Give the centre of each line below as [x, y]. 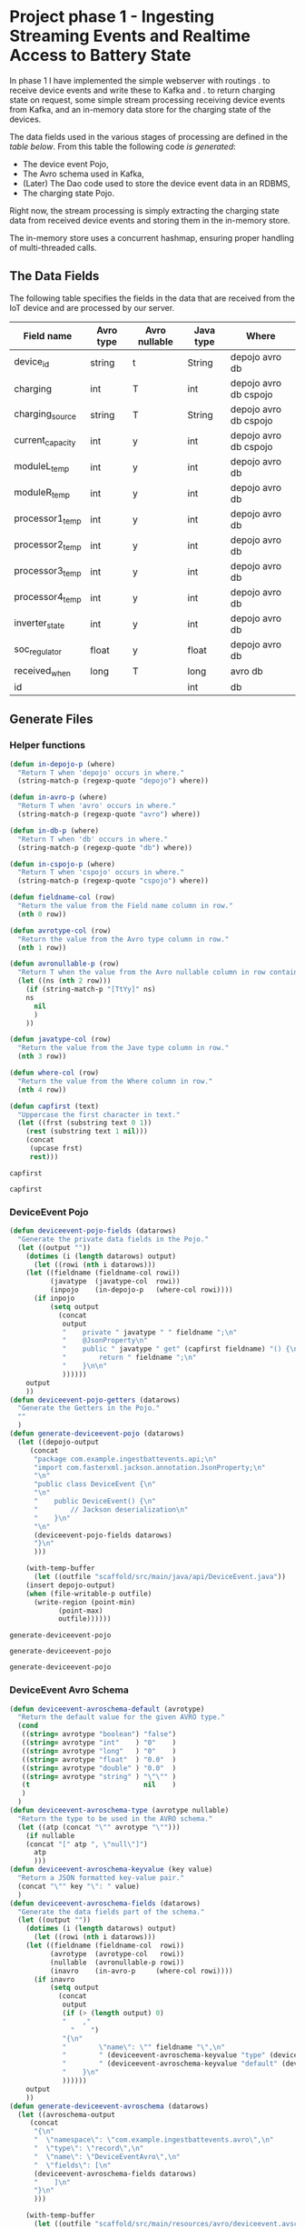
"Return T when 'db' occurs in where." [93, 839]
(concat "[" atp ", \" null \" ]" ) [87, 1844]
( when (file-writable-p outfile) [89, 1594]
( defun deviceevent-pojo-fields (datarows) [93, 1231]
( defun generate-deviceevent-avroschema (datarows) [109, 2106]
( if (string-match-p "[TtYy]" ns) [91, 989]
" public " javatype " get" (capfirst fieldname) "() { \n [180, 1349]
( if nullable [50, 1835]
